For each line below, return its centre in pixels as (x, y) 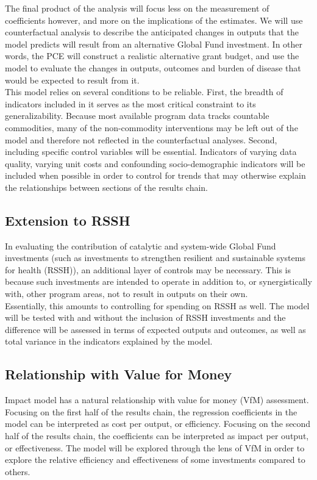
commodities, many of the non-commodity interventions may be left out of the (151, 127)
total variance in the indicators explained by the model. (109, 341)
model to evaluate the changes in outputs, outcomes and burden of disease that (153, 67)
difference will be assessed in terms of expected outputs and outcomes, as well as (155, 329)
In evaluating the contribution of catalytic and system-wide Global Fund (141, 245)
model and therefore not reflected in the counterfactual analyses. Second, (141, 139)
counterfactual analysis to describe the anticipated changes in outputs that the (152, 32)
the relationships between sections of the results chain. (107, 187)
